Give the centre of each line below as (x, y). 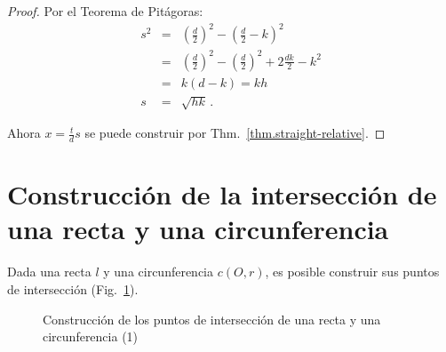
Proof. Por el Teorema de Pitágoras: (105, 11)
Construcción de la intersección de (222, 194)
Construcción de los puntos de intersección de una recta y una (212, 319)
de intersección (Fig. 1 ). (73, 289)
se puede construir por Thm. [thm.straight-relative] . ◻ (235, 133)
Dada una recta (49, 272)
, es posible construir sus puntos (352, 272)
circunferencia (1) (91, 336)
